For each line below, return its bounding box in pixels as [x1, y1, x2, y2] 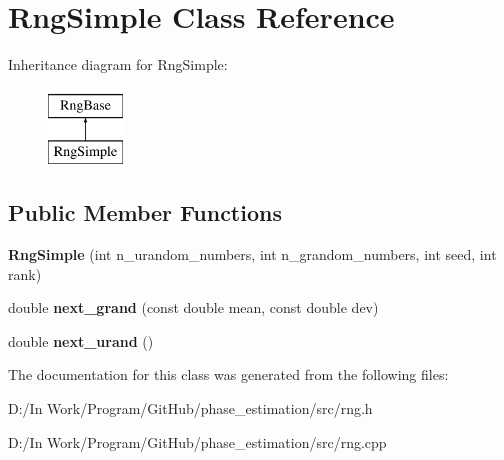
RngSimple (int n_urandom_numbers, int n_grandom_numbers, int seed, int [8, 244, 497, 265]
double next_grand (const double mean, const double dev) [8, 297, 379, 318]
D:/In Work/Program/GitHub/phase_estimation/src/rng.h [8, 398, 373, 419]
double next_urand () [8, 330, 154, 351]
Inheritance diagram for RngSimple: [8, 54, 228, 75]
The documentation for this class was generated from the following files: [8, 364, 449, 385]
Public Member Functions [8, 197, 282, 228]
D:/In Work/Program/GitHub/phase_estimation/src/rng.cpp [8, 431, 387, 452]
